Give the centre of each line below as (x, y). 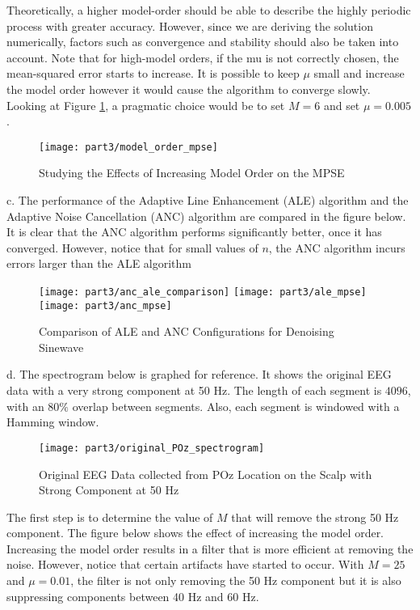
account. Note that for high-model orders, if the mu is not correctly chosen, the (203, 57)
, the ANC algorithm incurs (337, 247)
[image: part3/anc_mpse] (105, 305)
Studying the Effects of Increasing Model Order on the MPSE (192, 173)
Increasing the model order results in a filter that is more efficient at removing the (210, 548)
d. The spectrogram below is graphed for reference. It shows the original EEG (199, 374)
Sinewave (61, 347)
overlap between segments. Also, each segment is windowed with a (236, 406)
